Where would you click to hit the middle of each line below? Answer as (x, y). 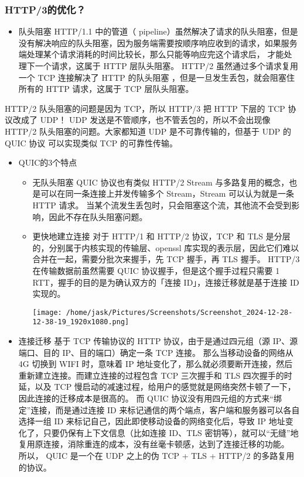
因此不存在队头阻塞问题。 (98, 216)
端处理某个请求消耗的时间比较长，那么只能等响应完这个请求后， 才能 (151, 54)
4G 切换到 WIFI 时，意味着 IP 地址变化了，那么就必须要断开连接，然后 (156, 364)
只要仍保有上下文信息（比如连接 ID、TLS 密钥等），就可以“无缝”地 (171, 432)
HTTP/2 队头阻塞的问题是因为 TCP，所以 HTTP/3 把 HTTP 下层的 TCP (145, 108)
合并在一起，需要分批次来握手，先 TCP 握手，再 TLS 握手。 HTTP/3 (166, 259)
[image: (47, 312)
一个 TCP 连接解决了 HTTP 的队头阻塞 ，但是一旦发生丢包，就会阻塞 (153, 77)
